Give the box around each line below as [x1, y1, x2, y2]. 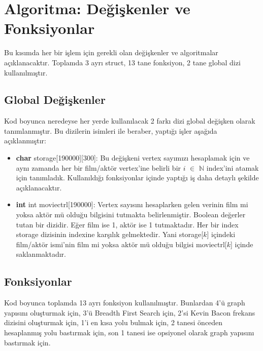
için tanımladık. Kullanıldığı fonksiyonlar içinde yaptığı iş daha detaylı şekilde [16, 172, 259, 183]
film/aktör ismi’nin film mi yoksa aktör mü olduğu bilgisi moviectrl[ [16, 239, 227, 249]
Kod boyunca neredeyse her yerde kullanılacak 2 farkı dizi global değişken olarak [4, 115, 255, 126]
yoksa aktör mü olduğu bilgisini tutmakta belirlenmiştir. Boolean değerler [16, 209, 246, 220]
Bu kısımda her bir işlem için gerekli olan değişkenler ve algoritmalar [4, 47, 218, 58]
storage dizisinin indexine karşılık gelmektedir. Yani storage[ [16, 229, 204, 240]
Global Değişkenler [4, 92, 106, 107]
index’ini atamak [206, 162, 259, 173]
